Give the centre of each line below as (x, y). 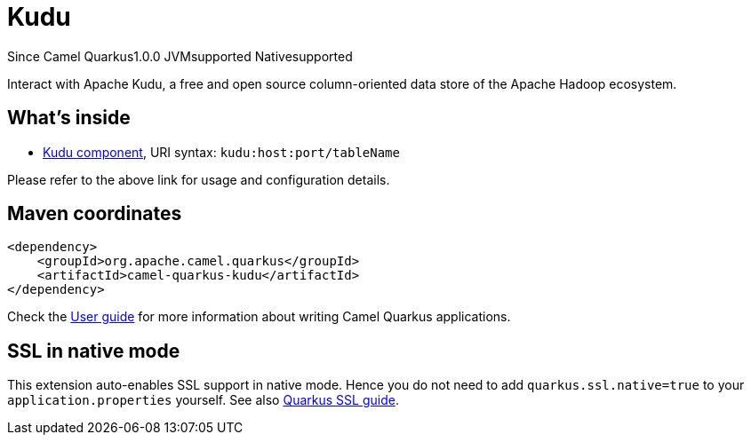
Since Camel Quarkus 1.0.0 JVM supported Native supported (180, 56)
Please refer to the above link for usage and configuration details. (199, 179)
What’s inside (69, 118)
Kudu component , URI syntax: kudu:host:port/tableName (221, 152)
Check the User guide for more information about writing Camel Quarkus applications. (259, 317)
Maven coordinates (95, 214)
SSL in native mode (94, 351)
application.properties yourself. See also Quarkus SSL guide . (203, 400)
